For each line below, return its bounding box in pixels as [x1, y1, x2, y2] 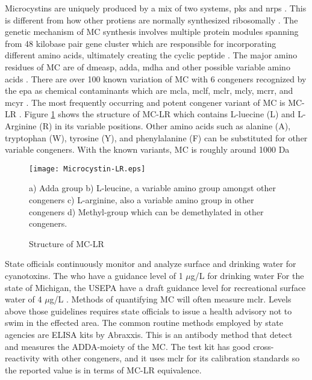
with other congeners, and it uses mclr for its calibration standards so [42, 352, 300, 364]
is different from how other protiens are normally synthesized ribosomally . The [5, 13, 298, 26]
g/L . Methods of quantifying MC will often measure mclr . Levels [49, 293, 292, 305]
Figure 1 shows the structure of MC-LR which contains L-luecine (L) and [24, 108, 295, 120]
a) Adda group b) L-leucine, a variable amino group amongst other [29, 182, 276, 194]
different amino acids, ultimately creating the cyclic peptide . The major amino [5, 49, 298, 61]
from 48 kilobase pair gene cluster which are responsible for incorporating [5, 37, 276, 49]
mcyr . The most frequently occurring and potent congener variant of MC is [5, 96, 285, 108]
